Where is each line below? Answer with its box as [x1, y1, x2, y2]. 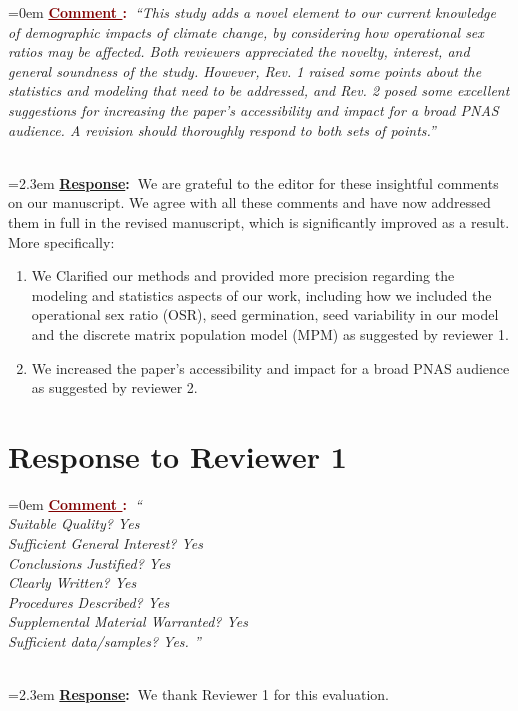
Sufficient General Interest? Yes [8, 533, 203, 553]
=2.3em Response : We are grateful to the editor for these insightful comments [8, 172, 499, 193]
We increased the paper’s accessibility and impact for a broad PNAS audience [31, 357, 510, 378]
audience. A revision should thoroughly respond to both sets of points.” [8, 119, 436, 140]
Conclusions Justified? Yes [8, 552, 171, 573]
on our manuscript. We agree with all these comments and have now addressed [8, 192, 491, 213]
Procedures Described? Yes [8, 591, 170, 612]
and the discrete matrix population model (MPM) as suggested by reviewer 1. [31, 323, 509, 344]
